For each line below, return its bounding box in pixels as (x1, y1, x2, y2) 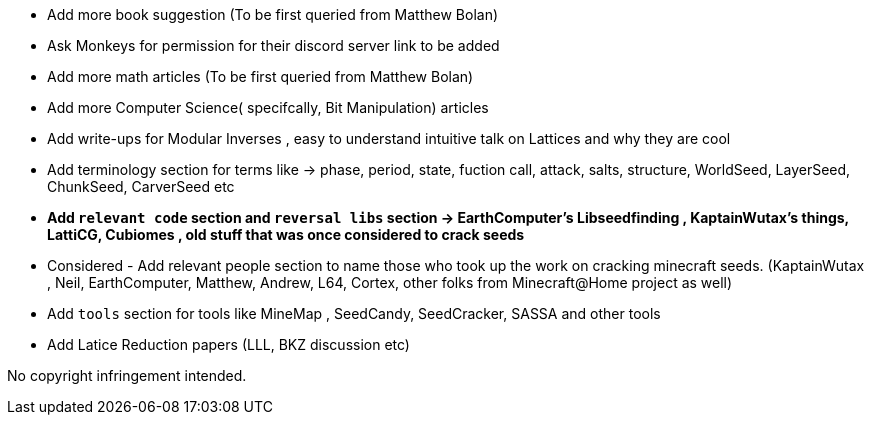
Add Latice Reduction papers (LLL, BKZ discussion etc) (47, 336, 410, 353)
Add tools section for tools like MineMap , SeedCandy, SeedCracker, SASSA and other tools (47, 305, 661, 322)
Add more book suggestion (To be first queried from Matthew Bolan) (47, 6, 499, 23)
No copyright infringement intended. (7, 367, 247, 384)
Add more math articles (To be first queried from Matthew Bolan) (47, 68, 474, 85)
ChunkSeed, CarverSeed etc (47, 178, 235, 195)
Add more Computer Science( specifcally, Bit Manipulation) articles (47, 99, 489, 116)
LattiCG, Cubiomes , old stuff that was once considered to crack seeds (47, 226, 525, 243)
